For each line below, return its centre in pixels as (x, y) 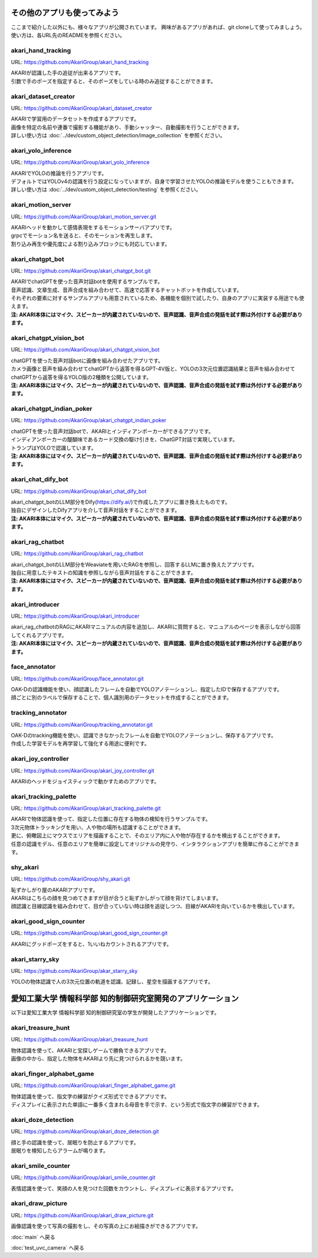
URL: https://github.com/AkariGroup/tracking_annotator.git (82, 724)
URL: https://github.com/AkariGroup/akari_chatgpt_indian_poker (89, 421)
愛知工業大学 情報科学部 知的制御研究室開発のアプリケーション (125, 999)
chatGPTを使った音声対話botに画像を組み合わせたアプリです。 (87, 360)
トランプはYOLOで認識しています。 (54, 448)
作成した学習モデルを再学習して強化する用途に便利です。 (80, 744)
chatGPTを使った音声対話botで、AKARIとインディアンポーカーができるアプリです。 (112, 431)
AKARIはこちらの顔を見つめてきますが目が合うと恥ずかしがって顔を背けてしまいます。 (116, 898)
